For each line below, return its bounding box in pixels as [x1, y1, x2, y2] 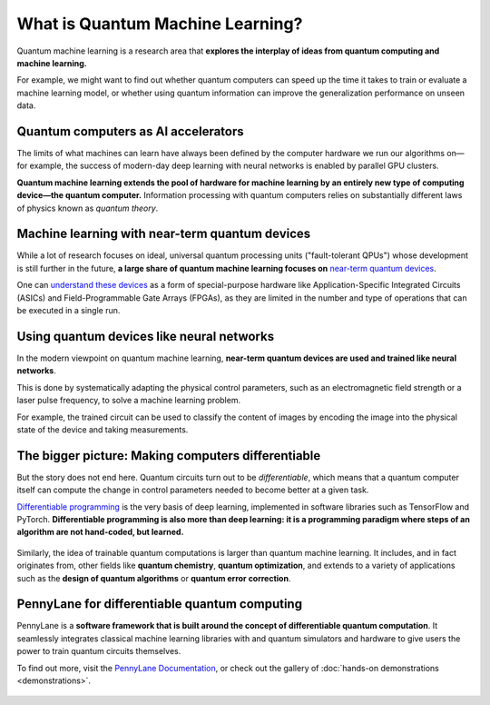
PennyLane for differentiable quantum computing [16, 596, 303, 612]
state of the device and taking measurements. [16, 423, 189, 435]
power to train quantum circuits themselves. [16, 646, 181, 657]
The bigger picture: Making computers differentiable [16, 448, 321, 463]
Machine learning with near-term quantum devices [16, 226, 311, 242]
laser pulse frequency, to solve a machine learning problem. [16, 395, 240, 406]
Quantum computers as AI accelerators [16, 124, 244, 139]
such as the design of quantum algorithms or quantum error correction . [16, 572, 291, 583]
